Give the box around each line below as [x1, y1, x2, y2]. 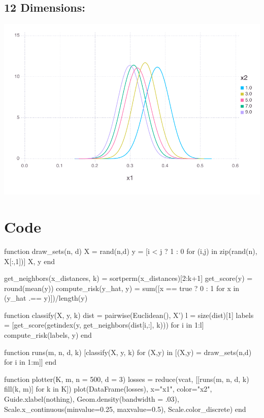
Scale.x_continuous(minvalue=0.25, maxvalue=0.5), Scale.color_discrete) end [4, 403, 246, 414]
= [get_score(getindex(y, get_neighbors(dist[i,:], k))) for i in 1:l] [4, 319, 204, 330]
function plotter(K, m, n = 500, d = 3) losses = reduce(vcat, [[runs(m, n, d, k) [4, 373, 249, 384]
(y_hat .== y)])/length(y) [4, 293, 88, 303]
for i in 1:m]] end [4, 357, 57, 367]
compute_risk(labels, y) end [4, 330, 92, 340]
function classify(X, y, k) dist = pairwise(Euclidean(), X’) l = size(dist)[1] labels [4, 309, 254, 320]
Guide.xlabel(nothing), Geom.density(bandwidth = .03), [4, 394, 179, 404]
